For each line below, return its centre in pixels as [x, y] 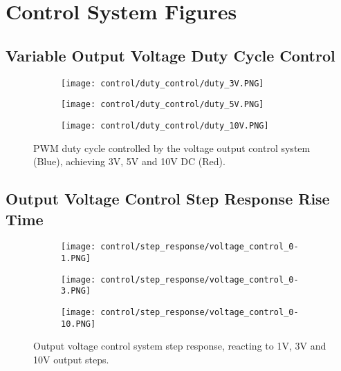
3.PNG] [76, 291]
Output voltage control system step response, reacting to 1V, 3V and [180, 346]
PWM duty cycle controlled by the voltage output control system [172, 148]
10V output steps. [71, 359]
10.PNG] [79, 324]
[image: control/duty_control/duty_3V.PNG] [163, 83]
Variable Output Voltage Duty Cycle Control [170, 55]
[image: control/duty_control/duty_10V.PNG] [165, 125]
